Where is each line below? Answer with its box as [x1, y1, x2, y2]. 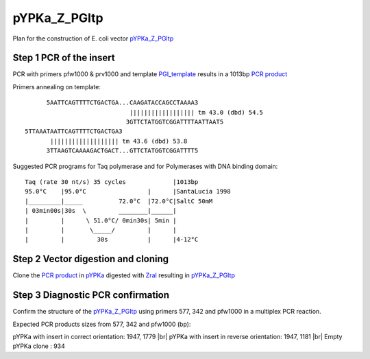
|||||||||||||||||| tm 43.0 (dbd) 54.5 [129, 108, 264, 116]
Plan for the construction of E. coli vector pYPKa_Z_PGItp [12, 34, 174, 43]
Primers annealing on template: [12, 82, 101, 91]
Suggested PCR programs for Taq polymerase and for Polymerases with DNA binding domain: [12, 162, 278, 170]
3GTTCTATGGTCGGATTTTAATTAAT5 [125, 118, 224, 126]
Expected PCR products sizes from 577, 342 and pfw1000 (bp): [12, 320, 191, 328]
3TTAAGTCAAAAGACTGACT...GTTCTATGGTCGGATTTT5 [46, 147, 199, 154]
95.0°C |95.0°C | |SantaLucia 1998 [25, 187, 231, 196]
